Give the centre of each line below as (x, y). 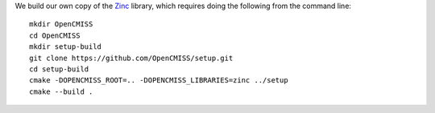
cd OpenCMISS (55, 35)
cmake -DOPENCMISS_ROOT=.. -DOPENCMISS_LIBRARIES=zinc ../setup (159, 81)
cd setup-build (59, 69)
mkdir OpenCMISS (61, 24)
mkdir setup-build (66, 47)
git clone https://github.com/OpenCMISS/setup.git (131, 58)
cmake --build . (61, 91)
